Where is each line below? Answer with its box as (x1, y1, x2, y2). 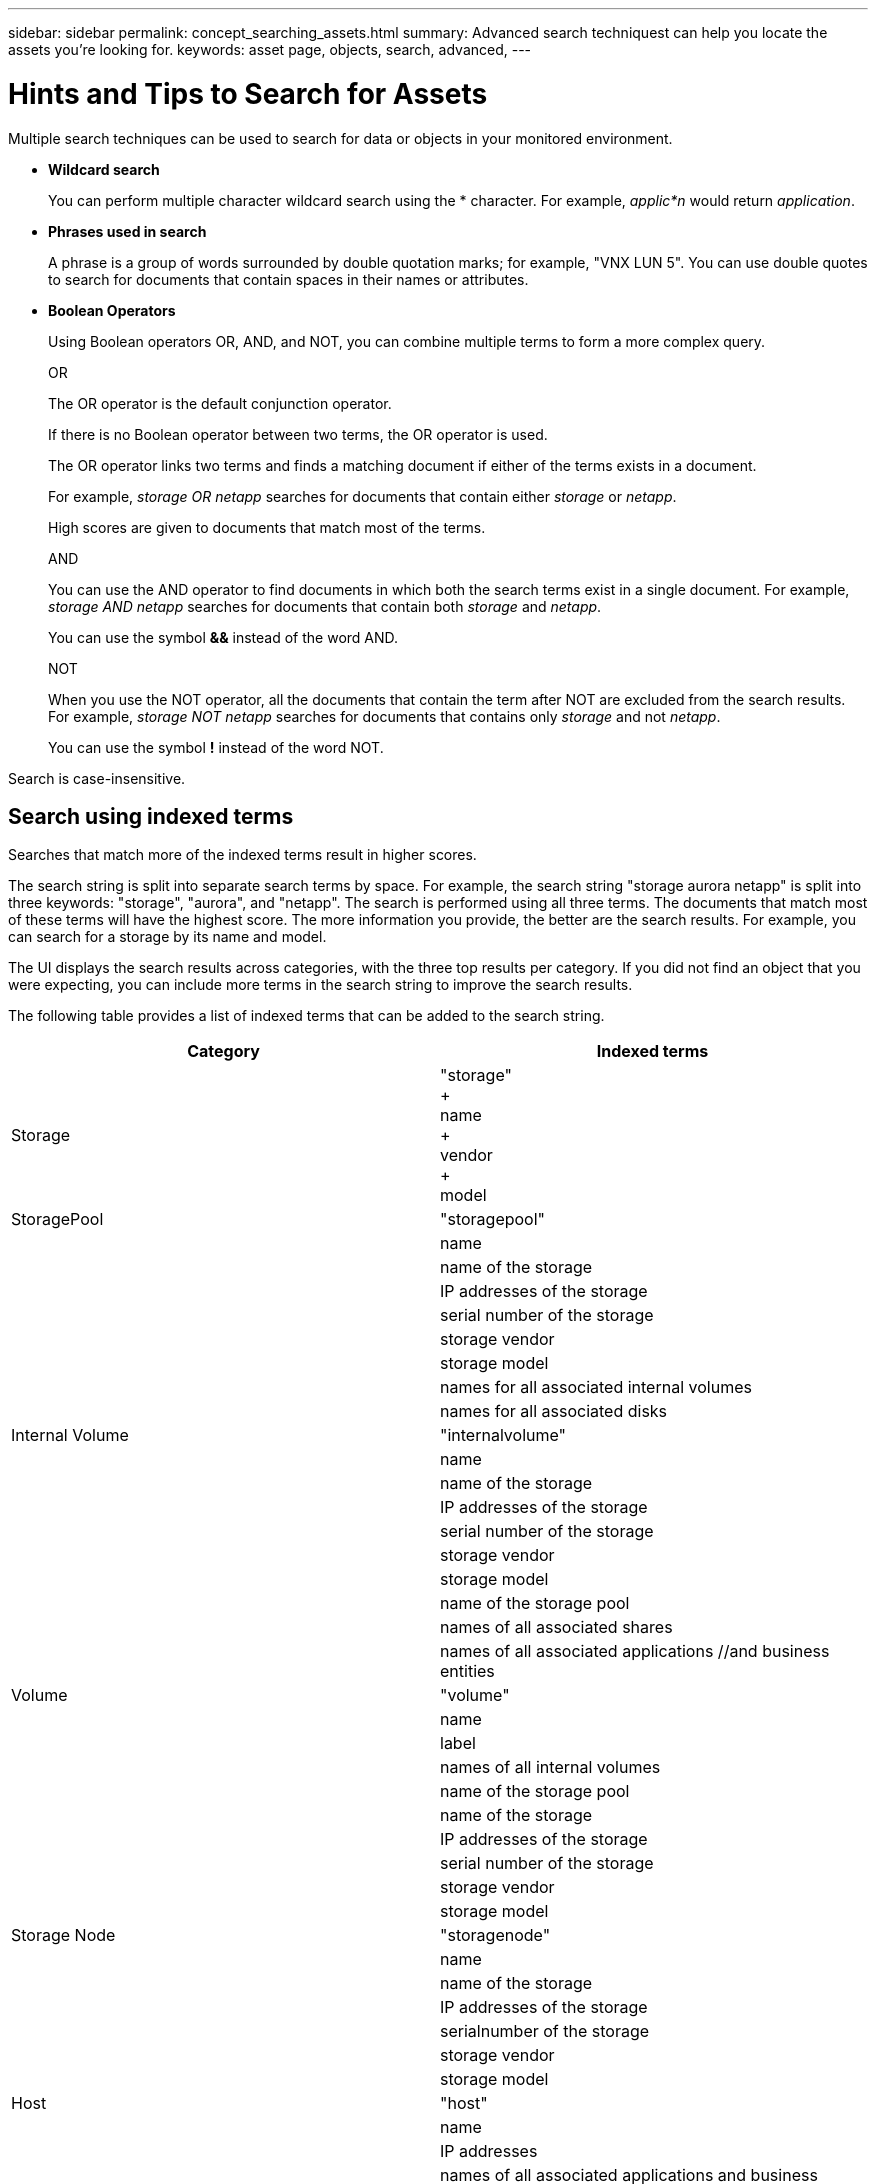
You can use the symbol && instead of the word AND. (48, 628, 399, 646)
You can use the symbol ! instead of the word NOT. (48, 738, 384, 756)
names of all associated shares (440, 1617, 673, 1638)
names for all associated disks (440, 1401, 668, 1422)
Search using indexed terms (8, 803, 294, 829)
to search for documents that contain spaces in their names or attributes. (48, 270, 529, 288)
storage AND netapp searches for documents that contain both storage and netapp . (48, 597, 602, 615)
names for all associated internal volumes (440, 1377, 752, 1398)
